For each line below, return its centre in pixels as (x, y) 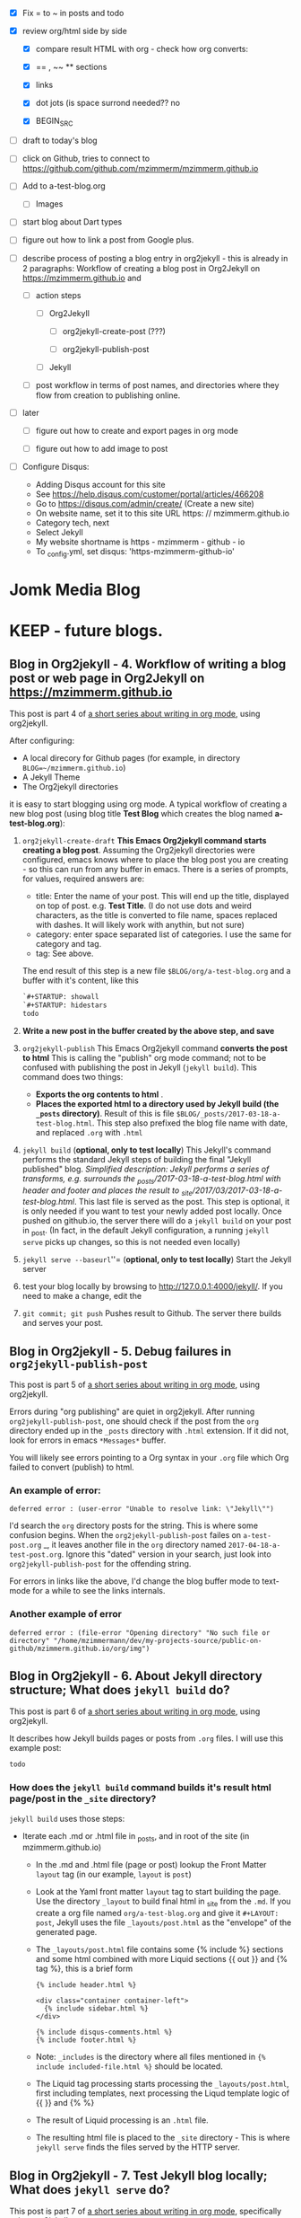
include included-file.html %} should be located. (129, 2066)
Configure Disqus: (56, 467)
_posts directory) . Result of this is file (105, 1113)
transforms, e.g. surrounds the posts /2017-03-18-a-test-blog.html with (151, 1179)
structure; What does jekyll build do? (120, 1690)
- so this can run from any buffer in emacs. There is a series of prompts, (155, 870)
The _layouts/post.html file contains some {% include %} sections (159, 1949)
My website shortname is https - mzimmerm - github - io (140, 542)
